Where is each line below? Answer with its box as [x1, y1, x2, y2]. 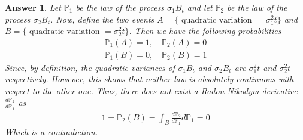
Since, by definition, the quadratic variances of [5, 61, 175, 73]
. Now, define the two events [50, 13, 154, 25]
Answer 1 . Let [5, 1, 61, 13]
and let [187, 1, 213, 13]
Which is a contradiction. [5, 126, 98, 138]
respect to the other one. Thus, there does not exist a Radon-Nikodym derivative [5, 85, 298, 97]
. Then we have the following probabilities [129, 24, 281, 37]
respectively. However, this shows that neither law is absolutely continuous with [5, 73, 294, 85]
